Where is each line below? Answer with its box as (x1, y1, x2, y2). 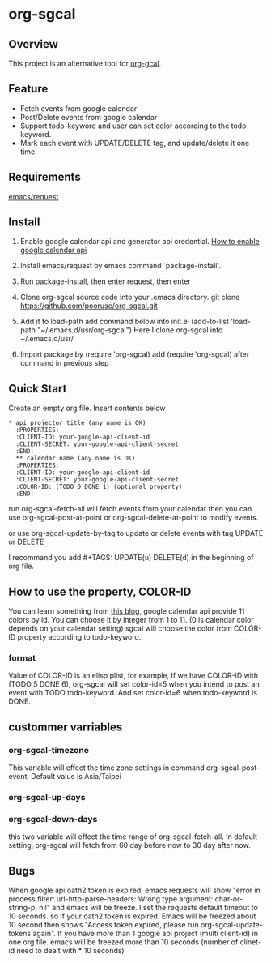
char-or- (214, 894, 243, 904)
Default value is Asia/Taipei (31, 772, 121, 781)
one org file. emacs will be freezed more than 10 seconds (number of (8, 937, 239, 947)
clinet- (239, 937, 261, 947)
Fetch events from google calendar (19, 103, 138, 113)
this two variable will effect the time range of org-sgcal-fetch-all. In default (8, 832, 257, 841)
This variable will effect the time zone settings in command (8, 763, 205, 773)
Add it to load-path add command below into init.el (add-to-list (19, 317, 229, 327)
